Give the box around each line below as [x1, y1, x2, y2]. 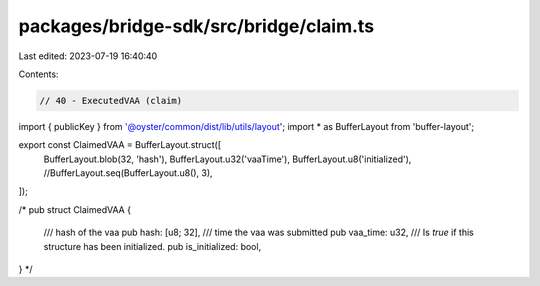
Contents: [18, 68, 59, 80]
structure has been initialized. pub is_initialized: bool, [43, 240, 262, 252]
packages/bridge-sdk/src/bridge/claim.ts [18, 15, 375, 37]
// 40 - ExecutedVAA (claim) [39, 95, 183, 106]
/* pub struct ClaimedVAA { [18, 203, 132, 215]
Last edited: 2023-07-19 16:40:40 [18, 50, 158, 62]
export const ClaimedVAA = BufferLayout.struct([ [18, 139, 222, 151]
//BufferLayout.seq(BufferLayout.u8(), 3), [43, 167, 214, 179]
